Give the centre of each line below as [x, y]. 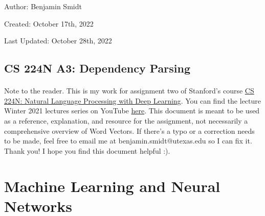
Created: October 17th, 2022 [49, 23]
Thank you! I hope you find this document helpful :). [87, 150]
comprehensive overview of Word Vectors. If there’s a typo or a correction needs [129, 130]
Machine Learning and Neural [112, 186]
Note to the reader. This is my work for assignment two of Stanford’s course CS [129, 91]
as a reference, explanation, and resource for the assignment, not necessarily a [126, 120]
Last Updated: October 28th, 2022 [58, 41]
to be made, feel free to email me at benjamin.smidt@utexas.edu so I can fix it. [128, 141]
